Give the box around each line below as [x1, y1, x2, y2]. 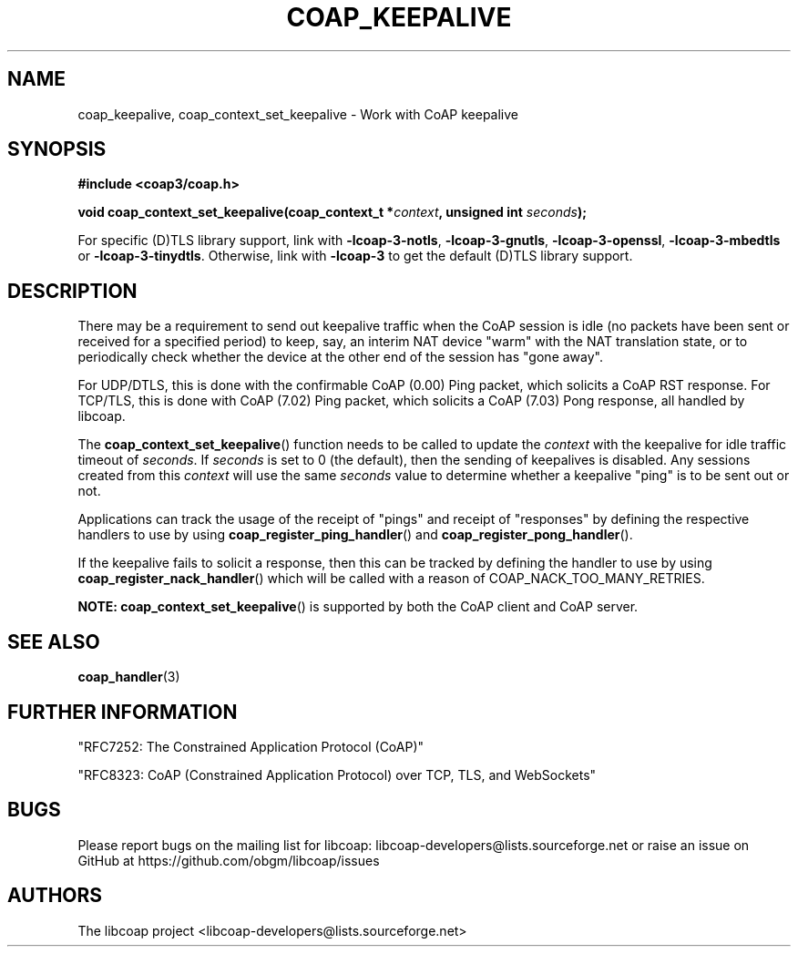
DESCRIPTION [7, 279, 138, 303]
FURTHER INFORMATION [7, 700, 238, 723]
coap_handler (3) [77, 669, 180, 685]
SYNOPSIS [7, 138, 107, 161]
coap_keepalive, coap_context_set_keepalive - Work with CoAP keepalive [77, 106, 518, 122]
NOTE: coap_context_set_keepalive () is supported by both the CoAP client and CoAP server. [77, 599, 639, 615]
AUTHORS [7, 884, 103, 908]
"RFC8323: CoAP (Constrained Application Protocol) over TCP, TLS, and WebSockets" [77, 766, 597, 783]
